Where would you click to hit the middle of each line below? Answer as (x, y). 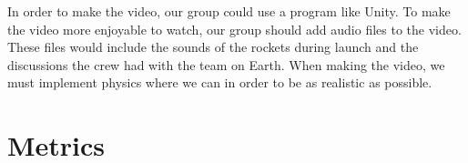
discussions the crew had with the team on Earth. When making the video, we (226, 64)
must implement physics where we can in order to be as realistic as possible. (220, 82)
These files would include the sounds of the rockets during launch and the (213, 47)
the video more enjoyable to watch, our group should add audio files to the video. (234, 29)
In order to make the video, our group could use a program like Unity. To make (229, 11)
